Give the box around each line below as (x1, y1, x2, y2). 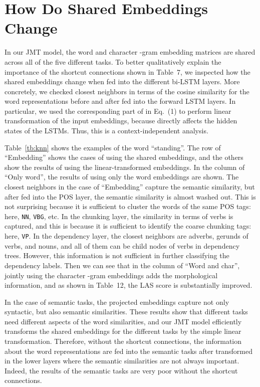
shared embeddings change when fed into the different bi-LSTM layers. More (5, 76, 240, 87)
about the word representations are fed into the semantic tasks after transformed (5, 345, 252, 356)
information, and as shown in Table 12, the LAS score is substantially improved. (5, 280, 252, 290)
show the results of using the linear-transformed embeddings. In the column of (5, 161, 245, 172)
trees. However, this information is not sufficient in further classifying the (5, 250, 229, 261)
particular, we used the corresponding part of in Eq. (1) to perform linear (5, 105, 231, 116)
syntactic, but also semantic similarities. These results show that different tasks (5, 306, 248, 317)
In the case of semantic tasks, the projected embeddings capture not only (5, 296, 229, 307)
